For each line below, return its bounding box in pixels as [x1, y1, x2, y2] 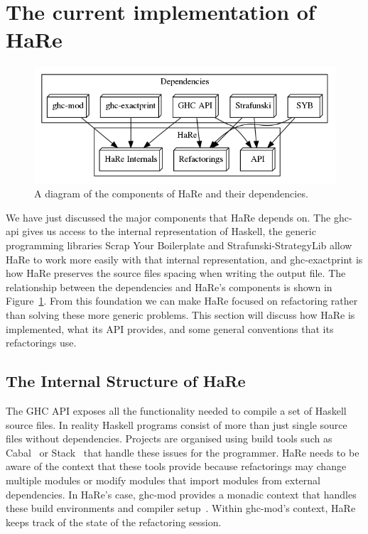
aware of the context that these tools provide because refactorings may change [6, 459, 347, 474]
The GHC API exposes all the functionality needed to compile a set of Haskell [6, 403, 347, 418]
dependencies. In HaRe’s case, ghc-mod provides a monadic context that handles [6, 486, 357, 501]
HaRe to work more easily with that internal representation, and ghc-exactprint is [6, 251, 363, 266]
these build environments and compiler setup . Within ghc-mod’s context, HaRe [6, 501, 356, 516]
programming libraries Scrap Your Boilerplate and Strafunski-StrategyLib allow [6, 238, 352, 252]
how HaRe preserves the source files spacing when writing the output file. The [6, 266, 346, 280]
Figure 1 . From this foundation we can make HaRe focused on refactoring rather [6, 293, 358, 308]
